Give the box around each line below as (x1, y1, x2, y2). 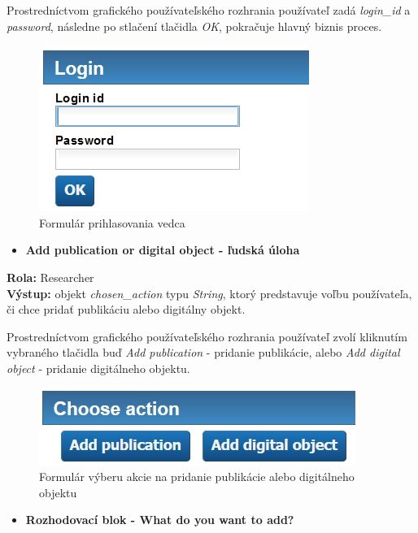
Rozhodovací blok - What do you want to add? (25, 511, 294, 528)
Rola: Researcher (7, 268, 94, 285)
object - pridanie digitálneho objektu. (7, 359, 190, 376)
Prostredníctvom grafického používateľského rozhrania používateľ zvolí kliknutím (7, 327, 407, 344)
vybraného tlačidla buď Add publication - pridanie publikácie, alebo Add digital (7, 344, 400, 361)
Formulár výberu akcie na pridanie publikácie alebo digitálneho (39, 468, 355, 485)
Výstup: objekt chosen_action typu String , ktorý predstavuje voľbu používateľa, (7, 284, 412, 301)
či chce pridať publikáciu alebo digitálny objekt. (7, 301, 246, 318)
